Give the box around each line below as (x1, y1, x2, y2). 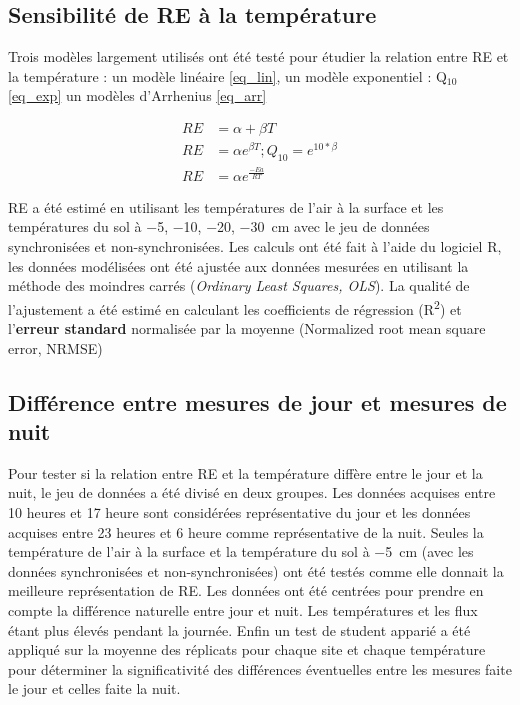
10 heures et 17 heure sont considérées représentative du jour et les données (8, 502, 471, 523)
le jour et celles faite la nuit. (8, 678, 181, 699)
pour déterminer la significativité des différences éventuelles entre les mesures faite (8, 658, 512, 679)
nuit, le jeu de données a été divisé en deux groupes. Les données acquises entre (8, 482, 496, 503)
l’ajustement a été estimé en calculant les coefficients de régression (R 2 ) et (8, 295, 462, 319)
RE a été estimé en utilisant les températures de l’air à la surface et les (8, 196, 444, 217)
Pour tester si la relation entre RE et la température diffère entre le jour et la (8, 462, 483, 483)
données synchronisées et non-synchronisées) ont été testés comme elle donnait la (8, 560, 504, 581)
